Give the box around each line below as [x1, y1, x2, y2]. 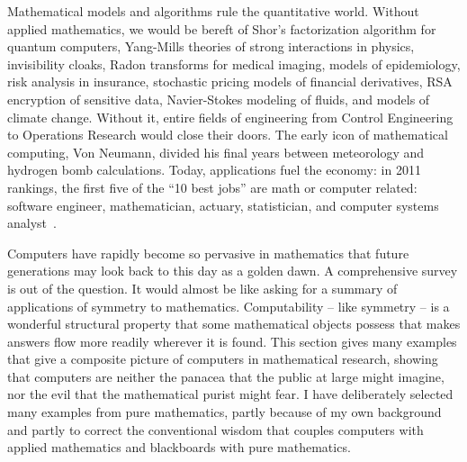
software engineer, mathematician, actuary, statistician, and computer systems [7, 195, 439, 214]
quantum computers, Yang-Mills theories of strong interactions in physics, [7, 37, 415, 56]
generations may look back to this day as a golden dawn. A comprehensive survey [7, 261, 458, 280]
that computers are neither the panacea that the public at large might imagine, [7, 367, 445, 385]
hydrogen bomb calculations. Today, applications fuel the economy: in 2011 [7, 160, 421, 179]
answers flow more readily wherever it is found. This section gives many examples [7, 331, 457, 350]
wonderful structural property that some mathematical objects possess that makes [7, 314, 461, 333]
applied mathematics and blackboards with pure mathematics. [7, 438, 351, 457]
